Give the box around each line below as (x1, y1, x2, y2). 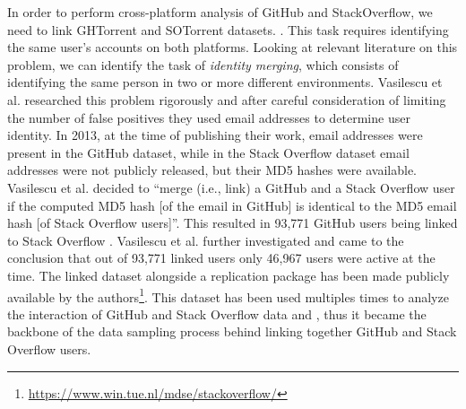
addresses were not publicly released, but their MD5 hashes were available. (7, 161, 417, 179)
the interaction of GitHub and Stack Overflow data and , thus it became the (7, 304, 427, 323)
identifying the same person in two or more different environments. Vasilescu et (7, 73, 443, 91)
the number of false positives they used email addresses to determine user (7, 108, 410, 126)
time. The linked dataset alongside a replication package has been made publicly (7, 265, 450, 284)
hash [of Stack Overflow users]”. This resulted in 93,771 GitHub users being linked (7, 213, 458, 232)
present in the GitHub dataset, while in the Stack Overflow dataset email (7, 143, 410, 161)
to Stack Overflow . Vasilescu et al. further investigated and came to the (7, 231, 404, 249)
